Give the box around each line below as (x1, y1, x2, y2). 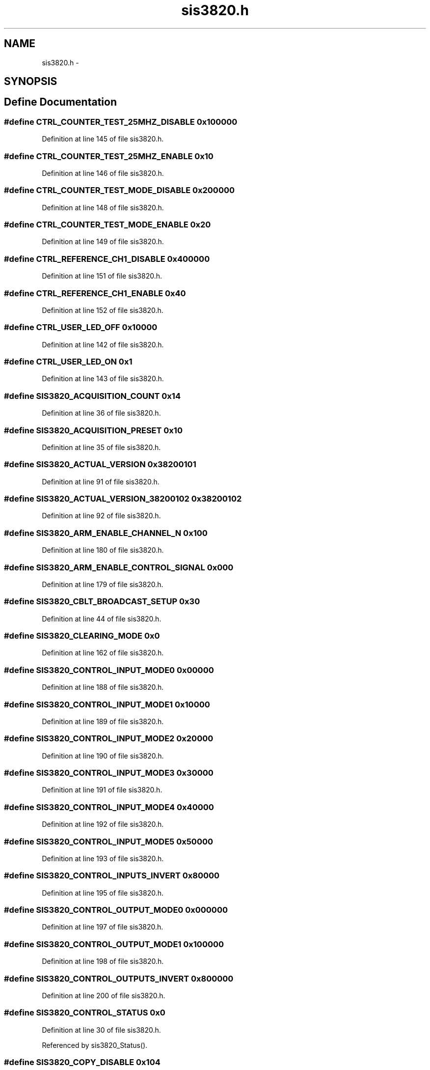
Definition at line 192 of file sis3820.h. (42, 820, 164, 829)
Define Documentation (4, 96, 117, 109)
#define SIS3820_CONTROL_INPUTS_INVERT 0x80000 (4, 871, 220, 881)
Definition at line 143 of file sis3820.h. (42, 374, 164, 383)
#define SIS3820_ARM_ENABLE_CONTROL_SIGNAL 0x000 (4, 562, 234, 572)
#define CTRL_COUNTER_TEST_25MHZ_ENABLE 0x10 (4, 151, 214, 161)
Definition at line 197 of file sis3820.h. (42, 923, 163, 931)
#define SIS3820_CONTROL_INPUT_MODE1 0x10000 (4, 699, 210, 709)
